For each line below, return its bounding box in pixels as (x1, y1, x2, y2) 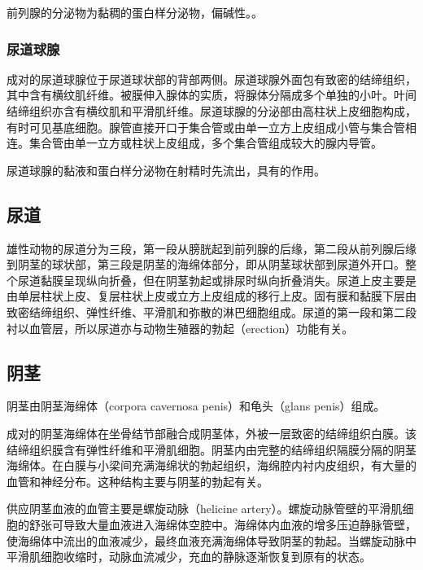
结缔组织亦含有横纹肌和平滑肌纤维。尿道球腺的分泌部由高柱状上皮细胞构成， (7, 103, 416, 119)
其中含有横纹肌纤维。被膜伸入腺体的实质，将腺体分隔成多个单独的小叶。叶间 (7, 86, 416, 103)
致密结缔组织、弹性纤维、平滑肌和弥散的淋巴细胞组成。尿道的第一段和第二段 (7, 303, 416, 320)
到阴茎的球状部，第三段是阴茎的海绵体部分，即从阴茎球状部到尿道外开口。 (7, 256, 405, 273)
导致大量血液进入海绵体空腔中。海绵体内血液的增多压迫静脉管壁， (63, 515, 416, 533)
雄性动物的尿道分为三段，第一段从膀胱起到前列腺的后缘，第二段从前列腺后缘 (7, 239, 416, 256)
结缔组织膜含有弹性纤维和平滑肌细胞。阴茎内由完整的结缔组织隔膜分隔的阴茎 (7, 441, 416, 458)
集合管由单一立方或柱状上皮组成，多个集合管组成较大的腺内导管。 (28, 134, 382, 151)
